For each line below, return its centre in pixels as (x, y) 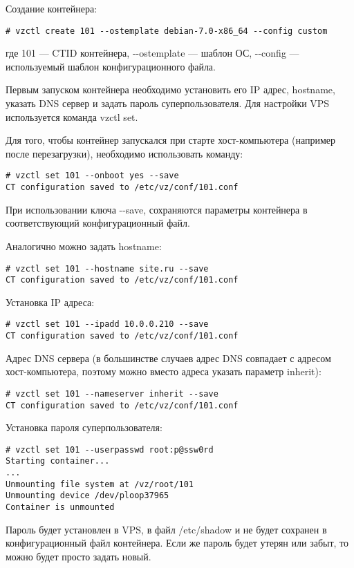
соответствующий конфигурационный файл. (98, 223)
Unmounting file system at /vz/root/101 (100, 484)
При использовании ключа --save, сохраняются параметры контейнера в (157, 209)
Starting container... (58, 461)
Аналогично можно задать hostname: (84, 246)
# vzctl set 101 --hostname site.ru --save (107, 268)
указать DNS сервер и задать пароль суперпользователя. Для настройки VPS (168, 103)
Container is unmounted (60, 508)
